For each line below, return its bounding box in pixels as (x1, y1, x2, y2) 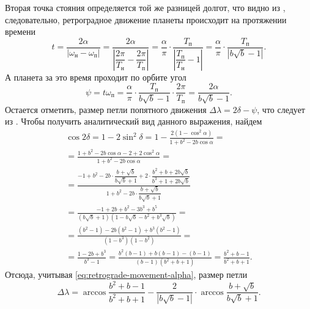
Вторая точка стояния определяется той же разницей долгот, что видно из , (5, 1, 286, 13)
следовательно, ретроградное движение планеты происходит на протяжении (5, 13, 287, 26)
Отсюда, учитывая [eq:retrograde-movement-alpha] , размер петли (5, 268, 248, 281)
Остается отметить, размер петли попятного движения (5, 103, 207, 115)
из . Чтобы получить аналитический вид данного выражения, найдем (5, 115, 262, 128)
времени (5, 25, 35, 38)
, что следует (257, 103, 305, 115)
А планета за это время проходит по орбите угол (5, 70, 186, 83)
